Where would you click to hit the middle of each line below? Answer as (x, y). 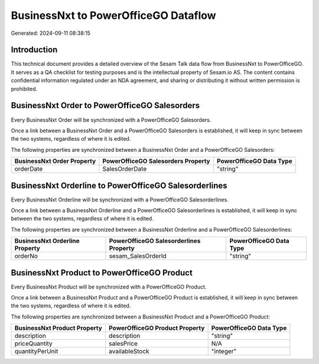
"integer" (224, 352)
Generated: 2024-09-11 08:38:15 (51, 33)
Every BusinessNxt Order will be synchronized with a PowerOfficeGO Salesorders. (111, 120)
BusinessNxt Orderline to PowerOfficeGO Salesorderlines (119, 185)
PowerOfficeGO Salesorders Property (156, 161)
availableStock (129, 352)
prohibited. (24, 89)
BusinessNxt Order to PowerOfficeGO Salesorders (105, 105)
